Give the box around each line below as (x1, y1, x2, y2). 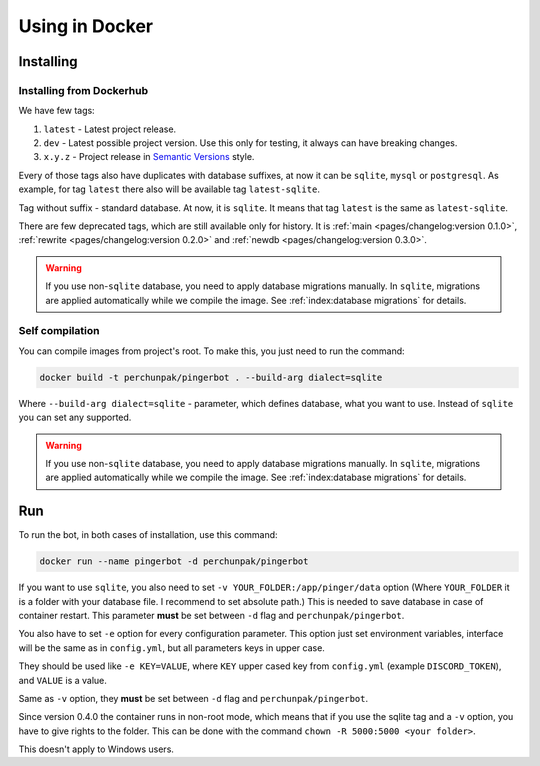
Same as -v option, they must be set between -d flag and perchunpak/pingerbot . (18, 692, 369, 704)
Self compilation (18, 324, 100, 338)
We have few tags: (18, 105, 95, 117)
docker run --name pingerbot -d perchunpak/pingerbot (39, 556, 309, 567)
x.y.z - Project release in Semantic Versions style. (43, 151, 255, 163)
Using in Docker (18, 15, 154, 37)
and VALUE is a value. (18, 674, 107, 686)
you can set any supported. (18, 411, 132, 424)
